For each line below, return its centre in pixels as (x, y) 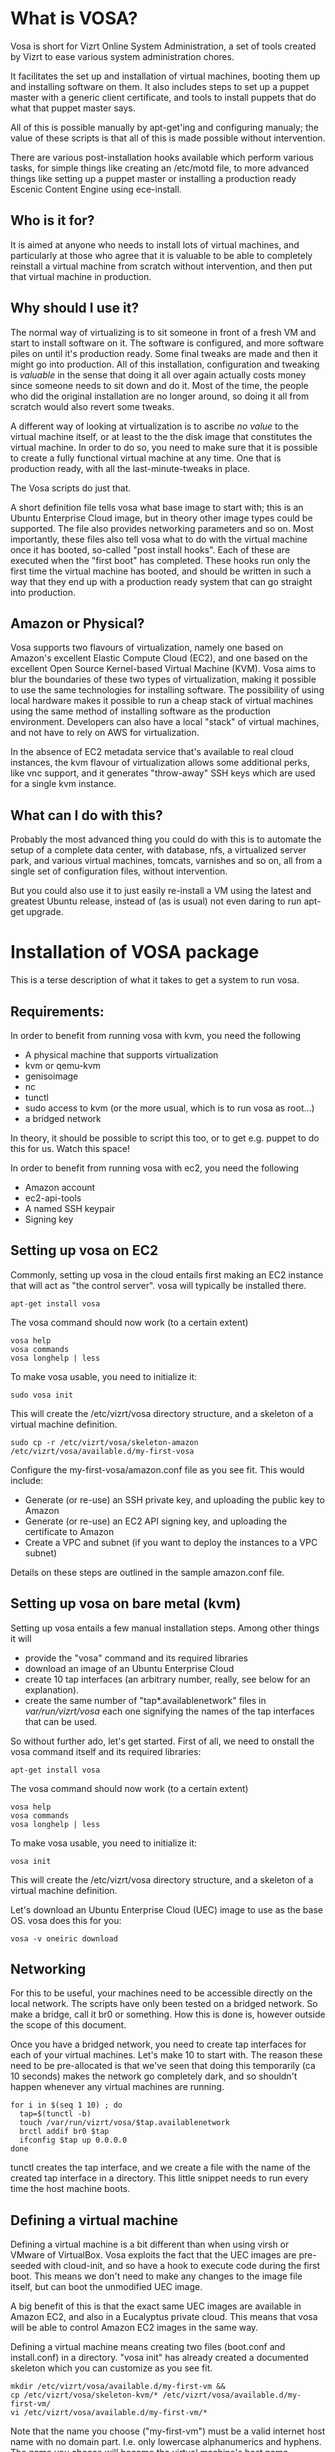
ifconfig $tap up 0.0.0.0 (73, 2140)
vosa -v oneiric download (64, 1938)
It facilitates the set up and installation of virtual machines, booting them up (165, 76)
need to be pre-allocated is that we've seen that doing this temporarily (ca (163, 2066)
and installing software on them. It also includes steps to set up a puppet (160, 86)
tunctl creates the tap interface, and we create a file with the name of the (161, 2168)
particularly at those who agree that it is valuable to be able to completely (161, 255)
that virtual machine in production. (81, 276)
